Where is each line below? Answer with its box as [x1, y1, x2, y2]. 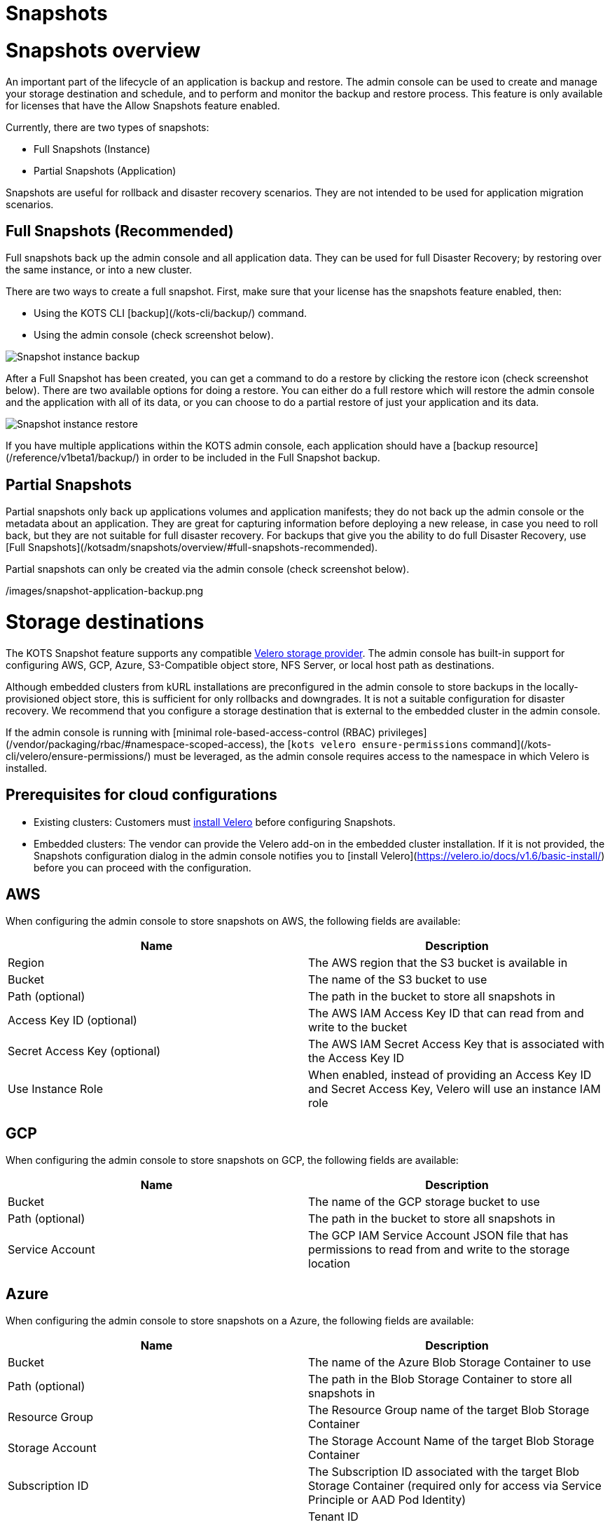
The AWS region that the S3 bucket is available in [308, 956, 568, 970]
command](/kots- [471, 738, 552, 750]
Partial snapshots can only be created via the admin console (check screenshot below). [6, 563, 410, 576]
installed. [6, 761, 48, 774]
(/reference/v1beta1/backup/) [6, 452, 140, 464]
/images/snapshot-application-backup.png [6, 585, 204, 597]
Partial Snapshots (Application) [34, 164, 176, 177]
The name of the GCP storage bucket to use [308, 1195, 540, 1209]
